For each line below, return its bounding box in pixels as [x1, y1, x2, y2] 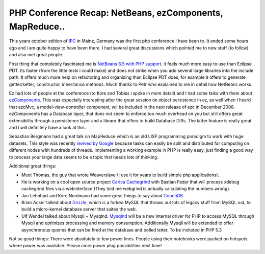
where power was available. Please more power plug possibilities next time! [9, 243, 162, 249]
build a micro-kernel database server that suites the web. [21, 206, 137, 212]
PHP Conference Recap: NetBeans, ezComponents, [9, 7, 223, 18]
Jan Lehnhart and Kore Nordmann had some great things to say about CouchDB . [21, 192, 185, 198]
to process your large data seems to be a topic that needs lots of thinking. [9, 154, 159, 160]
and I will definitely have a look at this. [9, 125, 86, 131]
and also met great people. [9, 52, 64, 58]
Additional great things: [9, 163, 56, 169]
